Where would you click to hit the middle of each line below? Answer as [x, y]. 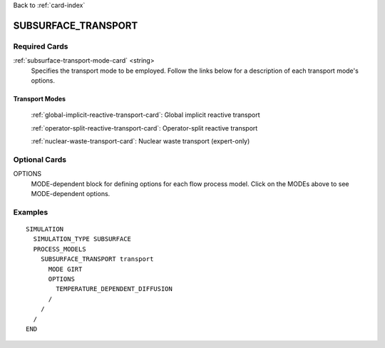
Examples [31, 212]
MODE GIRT [65, 269]
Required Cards [41, 46]
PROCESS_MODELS [60, 249]
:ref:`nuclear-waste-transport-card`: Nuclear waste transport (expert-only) [140, 141]
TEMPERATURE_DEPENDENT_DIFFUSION [114, 289]
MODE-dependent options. [71, 194]
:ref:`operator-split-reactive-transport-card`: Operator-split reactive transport [144, 128]
